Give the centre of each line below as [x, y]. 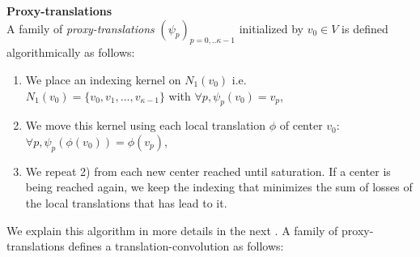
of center [301, 125]
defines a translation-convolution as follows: [176, 246]
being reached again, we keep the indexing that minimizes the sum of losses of [219, 187]
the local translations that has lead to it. [126, 202]
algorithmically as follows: [71, 52]
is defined [365, 28]
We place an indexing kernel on [103, 79]
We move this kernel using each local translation [146, 125]
